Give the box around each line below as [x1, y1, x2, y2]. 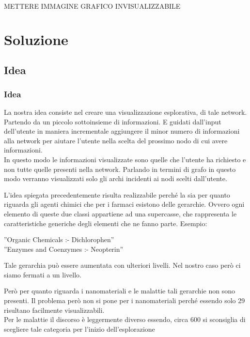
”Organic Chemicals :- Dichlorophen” [4, 234, 114, 245]
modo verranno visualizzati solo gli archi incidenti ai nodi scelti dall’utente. [4, 173, 227, 184]
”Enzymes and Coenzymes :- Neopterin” [4, 244, 124, 254]
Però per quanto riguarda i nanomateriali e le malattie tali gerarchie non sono [4, 286, 235, 296]
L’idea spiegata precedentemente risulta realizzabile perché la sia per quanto [4, 189, 230, 199]
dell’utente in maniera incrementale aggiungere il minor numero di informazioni [4, 126, 240, 136]
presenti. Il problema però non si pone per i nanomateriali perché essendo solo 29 [4, 295, 245, 306]
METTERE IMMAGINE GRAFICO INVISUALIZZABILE [4, 1, 181, 11]
